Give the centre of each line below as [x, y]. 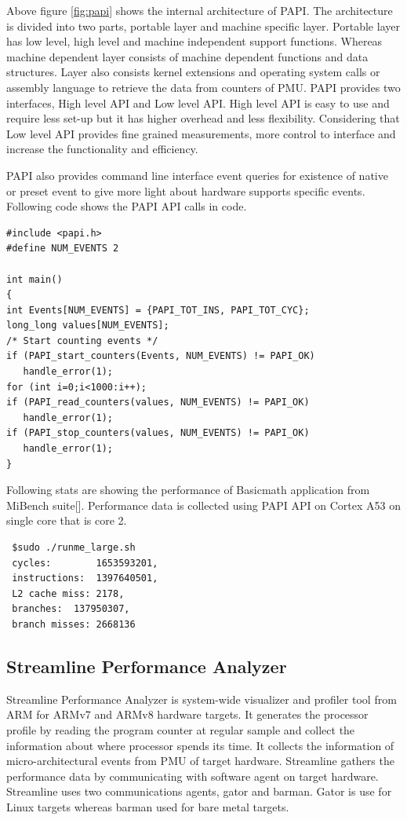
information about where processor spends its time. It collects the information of [200, 745]
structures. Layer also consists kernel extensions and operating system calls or [193, 72]
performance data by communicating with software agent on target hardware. [193, 776]
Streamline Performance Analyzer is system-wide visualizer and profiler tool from [202, 699]
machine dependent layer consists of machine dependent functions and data [187, 56]
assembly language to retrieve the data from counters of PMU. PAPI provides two [203, 87]
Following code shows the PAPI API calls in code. [127, 206]
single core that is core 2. [67, 520]
